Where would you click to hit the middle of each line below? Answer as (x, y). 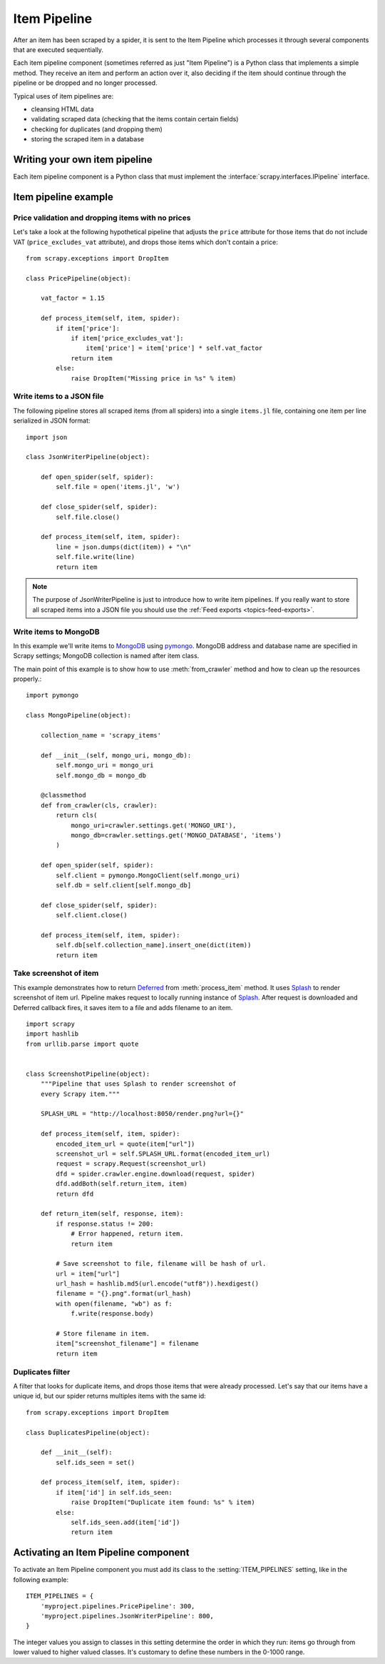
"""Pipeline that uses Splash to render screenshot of (138, 1084)
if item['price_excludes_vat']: (128, 338)
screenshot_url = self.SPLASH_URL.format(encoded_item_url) (163, 1154)
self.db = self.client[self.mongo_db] (124, 885)
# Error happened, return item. (128, 1234)
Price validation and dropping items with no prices (102, 218)
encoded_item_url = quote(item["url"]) (125, 1144)
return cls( (77, 815)
